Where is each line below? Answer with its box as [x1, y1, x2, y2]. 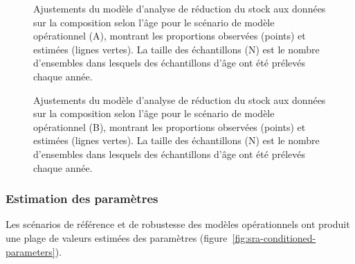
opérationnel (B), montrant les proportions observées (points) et [33, 119, 306, 134]
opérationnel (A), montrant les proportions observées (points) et [33, 28, 306, 43]
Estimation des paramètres [6, 190, 158, 207]
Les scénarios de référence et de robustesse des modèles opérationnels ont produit [6, 217, 350, 231]
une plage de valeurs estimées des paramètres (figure [6, 230, 228, 245]
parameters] [6, 244, 55, 258]
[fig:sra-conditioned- [232, 230, 316, 245]
